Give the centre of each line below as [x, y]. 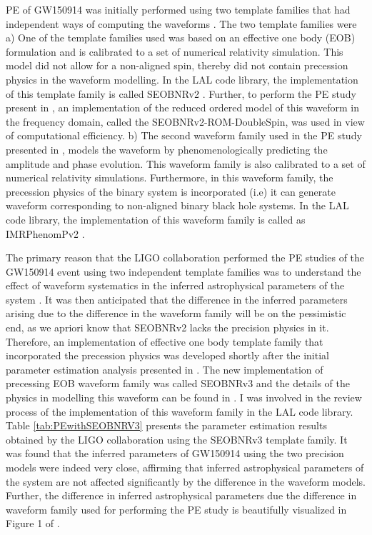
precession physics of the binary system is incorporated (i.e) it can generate [171, 191]
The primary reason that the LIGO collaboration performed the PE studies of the [185, 257]
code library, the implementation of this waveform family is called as [156, 219]
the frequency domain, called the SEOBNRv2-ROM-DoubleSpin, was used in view [185, 121]
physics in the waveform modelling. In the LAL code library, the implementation [182, 79]
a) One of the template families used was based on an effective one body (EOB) [181, 37]
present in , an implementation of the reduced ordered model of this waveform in [183, 107]
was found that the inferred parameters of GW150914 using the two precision [175, 453]
